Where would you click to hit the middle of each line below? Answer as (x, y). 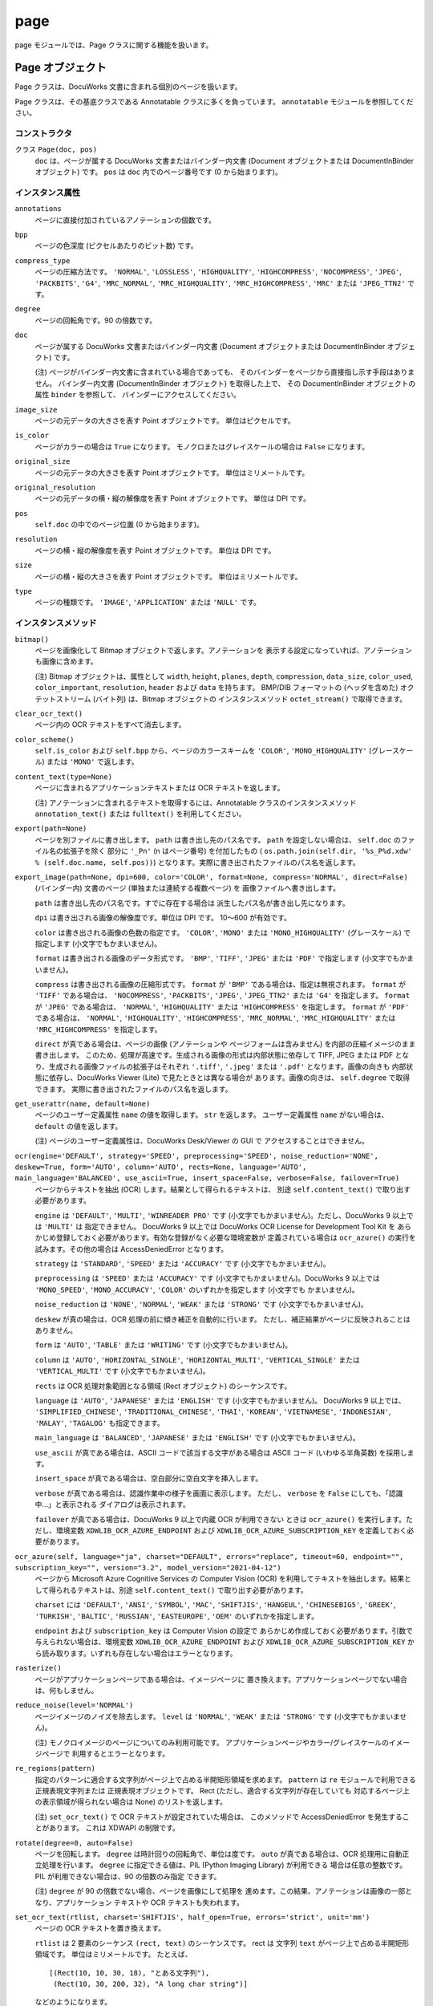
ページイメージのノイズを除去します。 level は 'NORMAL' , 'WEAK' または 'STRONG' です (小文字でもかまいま (217, 1716)
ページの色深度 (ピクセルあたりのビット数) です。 (116, 246)
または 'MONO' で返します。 (93, 761)
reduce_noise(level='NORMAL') (74, 1706)
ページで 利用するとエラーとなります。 (105, 1753)
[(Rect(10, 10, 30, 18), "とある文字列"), (129, 1973)
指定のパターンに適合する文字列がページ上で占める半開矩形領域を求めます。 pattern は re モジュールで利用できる (225, 1779)
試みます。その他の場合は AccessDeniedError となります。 (132, 1249)
